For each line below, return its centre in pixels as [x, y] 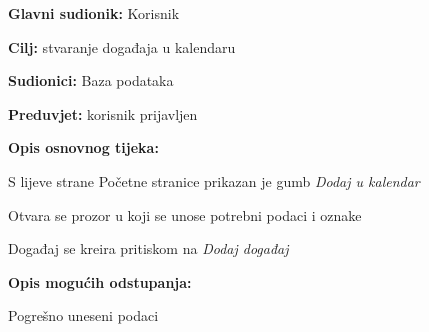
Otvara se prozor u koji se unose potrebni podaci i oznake [185, 214]
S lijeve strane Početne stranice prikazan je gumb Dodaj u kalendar [214, 180]
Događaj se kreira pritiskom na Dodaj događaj [148, 248]
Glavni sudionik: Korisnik [94, 13]
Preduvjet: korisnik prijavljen [103, 113]
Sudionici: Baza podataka [91, 80]
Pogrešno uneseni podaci [83, 315]
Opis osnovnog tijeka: [83, 147]
